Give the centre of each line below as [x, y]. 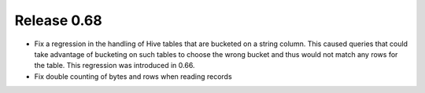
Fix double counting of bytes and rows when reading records [133, 76]
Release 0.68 [58, 20]
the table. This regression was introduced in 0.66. [115, 66]
